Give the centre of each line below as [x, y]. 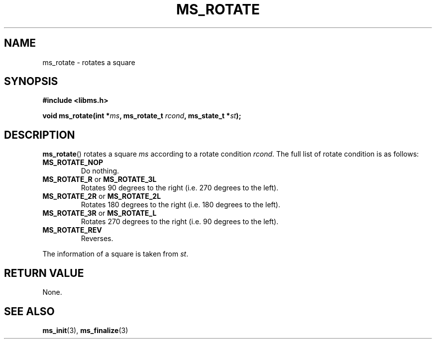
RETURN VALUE [44, 273]
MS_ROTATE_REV [72, 230]
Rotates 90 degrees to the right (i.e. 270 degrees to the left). [180, 188]
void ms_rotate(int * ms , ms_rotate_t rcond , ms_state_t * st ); [142, 116]
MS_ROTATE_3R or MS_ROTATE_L [100, 213]
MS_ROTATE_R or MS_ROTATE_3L [100, 179]
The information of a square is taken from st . [115, 254]
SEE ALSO [29, 311]
